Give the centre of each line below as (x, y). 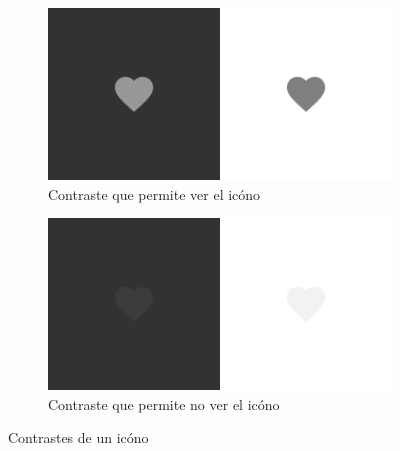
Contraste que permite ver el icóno (154, 193)
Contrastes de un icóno (78, 437)
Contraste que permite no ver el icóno (164, 403)
